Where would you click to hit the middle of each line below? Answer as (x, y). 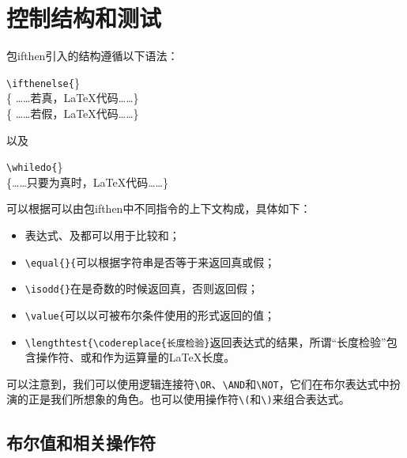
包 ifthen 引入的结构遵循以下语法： (92, 56)
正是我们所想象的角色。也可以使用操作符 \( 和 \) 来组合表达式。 (189, 399)
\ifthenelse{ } (43, 82)
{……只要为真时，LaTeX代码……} (87, 182)
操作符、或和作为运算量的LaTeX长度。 (136, 357)
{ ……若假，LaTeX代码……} (73, 113)
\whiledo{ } (35, 167)
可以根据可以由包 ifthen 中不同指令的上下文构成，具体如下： (159, 208)
